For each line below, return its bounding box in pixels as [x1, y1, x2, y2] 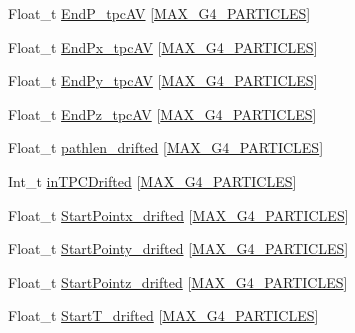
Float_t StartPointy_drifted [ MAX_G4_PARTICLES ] [8, 238, 349, 259]
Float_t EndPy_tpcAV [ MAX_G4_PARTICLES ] [8, 70, 318, 91]
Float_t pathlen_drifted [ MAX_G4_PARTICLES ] [8, 137, 324, 158]
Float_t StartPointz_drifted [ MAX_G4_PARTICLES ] [8, 271, 348, 292]
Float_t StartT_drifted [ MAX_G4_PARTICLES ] [8, 305, 319, 326]
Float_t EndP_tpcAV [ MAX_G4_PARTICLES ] [8, 3, 311, 23]
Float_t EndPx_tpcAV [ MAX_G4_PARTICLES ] [8, 36, 318, 57]
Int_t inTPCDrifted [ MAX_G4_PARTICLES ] [8, 170, 297, 191]
